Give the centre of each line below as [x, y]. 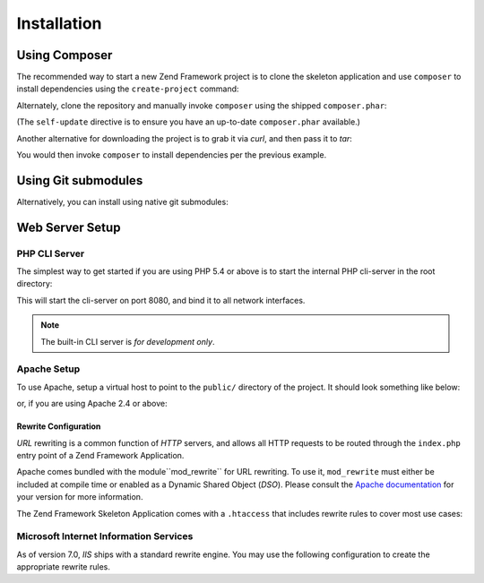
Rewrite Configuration [59, 426]
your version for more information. [80, 497]
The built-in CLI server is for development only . [128, 341]
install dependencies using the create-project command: [128, 89]
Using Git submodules [80, 180]
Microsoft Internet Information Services [105, 536]
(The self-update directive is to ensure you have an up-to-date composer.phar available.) [188, 122]
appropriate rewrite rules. [64, 567]
